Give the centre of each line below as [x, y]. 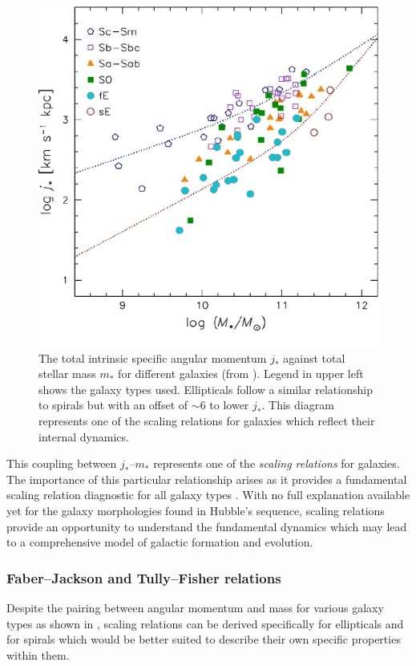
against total [314, 357]
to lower [229, 405]
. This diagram [298, 405]
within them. [38, 654]
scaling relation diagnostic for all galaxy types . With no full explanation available [208, 495]
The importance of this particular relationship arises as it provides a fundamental [207, 479]
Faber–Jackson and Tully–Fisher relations [144, 577]
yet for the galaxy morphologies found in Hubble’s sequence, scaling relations [196, 510]
